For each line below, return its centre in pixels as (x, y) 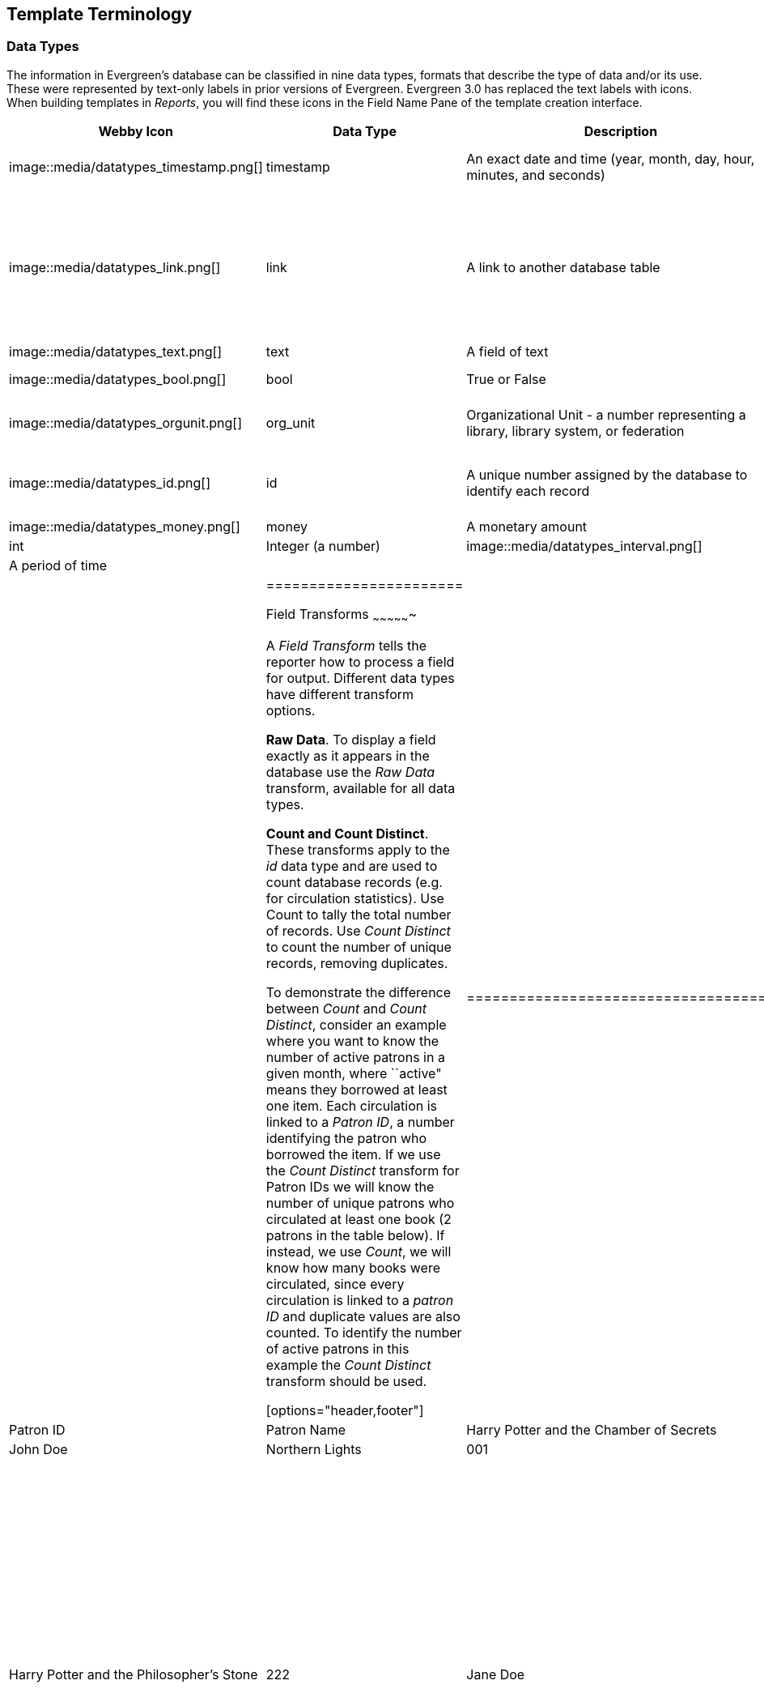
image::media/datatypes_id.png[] (110, 482)
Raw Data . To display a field (351, 739)
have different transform (340, 694)
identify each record (528, 490)
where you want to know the (352, 1041)
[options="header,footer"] (345, 1410)
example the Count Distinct (348, 1365)
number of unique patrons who (360, 1203)
